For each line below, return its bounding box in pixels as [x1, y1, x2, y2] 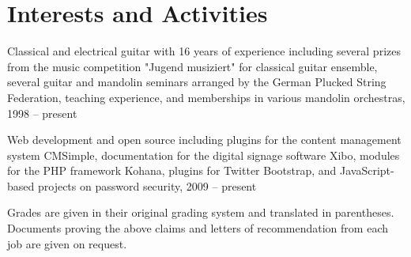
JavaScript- [340, 162, 394, 179]
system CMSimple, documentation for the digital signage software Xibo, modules [7, 146, 400, 163]
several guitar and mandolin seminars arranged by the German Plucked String [7, 74, 386, 90]
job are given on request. [7, 235, 127, 251]
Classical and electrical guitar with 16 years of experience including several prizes [7, 43, 401, 59]
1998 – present [7, 104, 77, 121]
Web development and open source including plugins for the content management [7, 131, 402, 148]
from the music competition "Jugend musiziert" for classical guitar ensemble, [7, 58, 378, 74]
